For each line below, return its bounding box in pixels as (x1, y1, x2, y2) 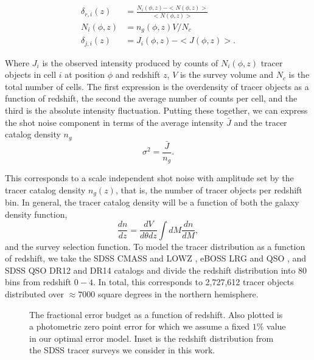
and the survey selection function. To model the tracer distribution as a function (5, 240, 305, 252)
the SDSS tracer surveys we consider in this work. (29, 344, 215, 356)
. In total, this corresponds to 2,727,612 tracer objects (92, 275, 294, 288)
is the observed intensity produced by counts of (42, 56, 218, 69)
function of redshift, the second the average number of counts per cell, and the (5, 92, 298, 105)
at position (65, 68, 105, 81)
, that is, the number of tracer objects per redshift (115, 183, 302, 196)
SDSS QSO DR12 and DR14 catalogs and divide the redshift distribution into (5, 263, 296, 276)
